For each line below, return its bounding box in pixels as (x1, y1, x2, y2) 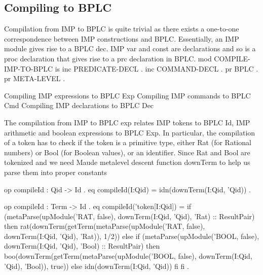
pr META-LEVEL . (4, 73, 65, 84)
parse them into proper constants (4, 166, 107, 177)
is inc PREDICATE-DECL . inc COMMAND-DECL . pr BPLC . (55, 63, 258, 74)
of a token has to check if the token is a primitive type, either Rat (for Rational (4, 137, 251, 148)
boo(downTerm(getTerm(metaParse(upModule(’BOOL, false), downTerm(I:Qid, (4, 251, 252, 261)
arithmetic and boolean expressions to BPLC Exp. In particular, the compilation (4, 127, 255, 137)
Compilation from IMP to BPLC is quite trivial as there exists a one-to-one (4, 23, 239, 34)
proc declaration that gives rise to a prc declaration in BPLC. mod (4, 53, 212, 63)
